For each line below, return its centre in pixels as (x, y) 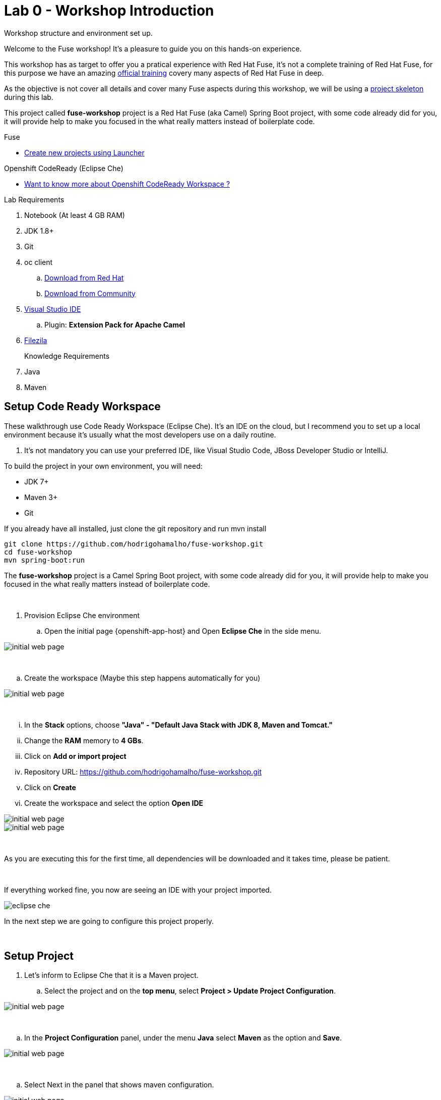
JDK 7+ (37, 481)
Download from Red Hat (84, 278)
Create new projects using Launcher (84, 152)
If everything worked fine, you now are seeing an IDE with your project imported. (138, 890)
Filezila (36, 340)
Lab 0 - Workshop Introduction (109, 11)
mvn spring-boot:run (45, 560)
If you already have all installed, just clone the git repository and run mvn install (135, 528)
